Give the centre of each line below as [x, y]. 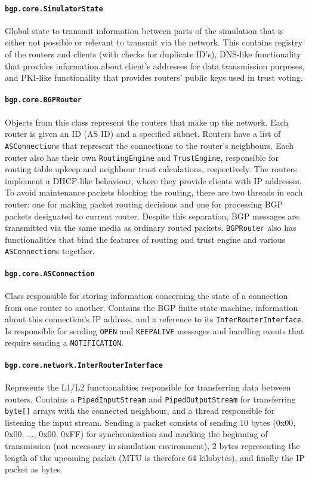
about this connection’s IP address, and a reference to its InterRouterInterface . [154, 319]
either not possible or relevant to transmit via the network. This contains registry [154, 42]
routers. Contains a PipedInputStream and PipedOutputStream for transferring [150, 399]
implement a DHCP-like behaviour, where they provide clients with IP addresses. [153, 180]
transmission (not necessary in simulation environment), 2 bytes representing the [152, 446]
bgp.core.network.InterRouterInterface [84, 365]
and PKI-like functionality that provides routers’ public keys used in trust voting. [154, 77]
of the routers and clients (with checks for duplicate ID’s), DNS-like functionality [153, 54]
